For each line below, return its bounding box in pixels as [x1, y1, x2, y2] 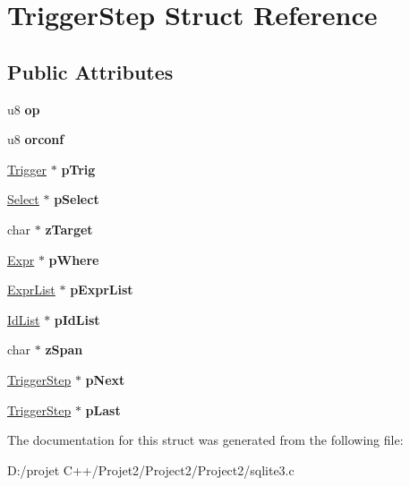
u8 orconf [7, 130, 64, 149]
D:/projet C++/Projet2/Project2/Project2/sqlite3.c [7, 460, 295, 479]
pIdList [54, 310, 100, 328]
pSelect [54, 190, 99, 209]
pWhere [48, 250, 99, 269]
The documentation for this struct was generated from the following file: [7, 431, 404, 449]
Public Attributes [7, 57, 174, 85]
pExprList [70, 280, 133, 299]
